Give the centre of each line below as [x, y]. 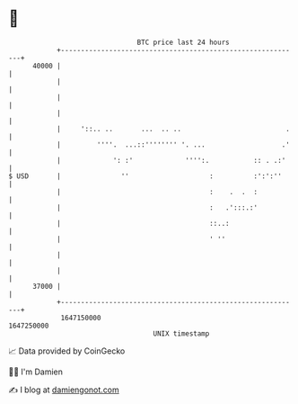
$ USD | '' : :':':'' [145, 176]
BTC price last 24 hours [183, 42]
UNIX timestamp [181, 333]
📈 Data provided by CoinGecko [67, 351]
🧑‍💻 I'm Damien [36, 372]
